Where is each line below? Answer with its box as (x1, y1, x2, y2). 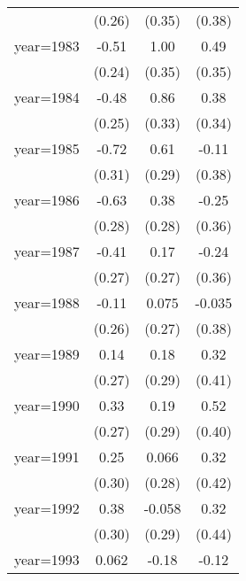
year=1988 (14, 292, 80, 313)
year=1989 (14, 344, 80, 364)
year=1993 (14, 549, 80, 569)
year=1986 (14, 190, 80, 210)
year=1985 (14, 138, 80, 159)
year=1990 (14, 395, 80, 415)
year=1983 (14, 35, 80, 56)
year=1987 (14, 241, 80, 261)
